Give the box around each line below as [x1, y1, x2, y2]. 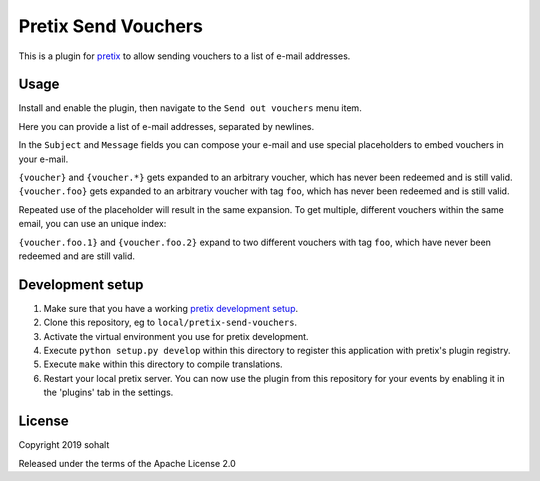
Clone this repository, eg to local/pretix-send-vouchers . [43, 316, 298, 329]
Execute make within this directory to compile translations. [43, 358, 284, 370]
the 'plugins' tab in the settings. [43, 386, 174, 399]
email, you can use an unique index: [18, 218, 167, 230]
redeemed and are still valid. [18, 250, 135, 262]
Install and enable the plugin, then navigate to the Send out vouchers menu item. [18, 102, 362, 114]
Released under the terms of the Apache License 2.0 [18, 457, 237, 469]
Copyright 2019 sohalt [18, 439, 110, 451]
